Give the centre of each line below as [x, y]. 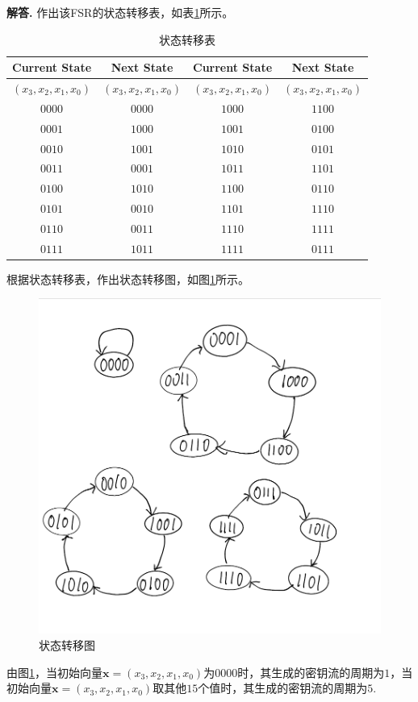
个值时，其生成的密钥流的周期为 [283, 688]
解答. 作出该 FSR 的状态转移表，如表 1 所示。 [120, 12]
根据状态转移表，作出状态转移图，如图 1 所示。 [128, 278]
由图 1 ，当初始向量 [54, 672]
